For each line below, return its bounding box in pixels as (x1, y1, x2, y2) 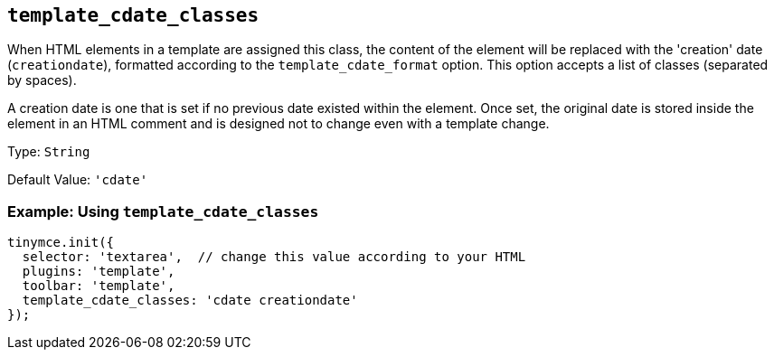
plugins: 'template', (22, 264, 175, 279)
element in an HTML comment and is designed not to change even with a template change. (7, 116, 550, 132)
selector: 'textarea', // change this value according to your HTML (22, 249, 526, 265)
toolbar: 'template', (22, 278, 175, 294)
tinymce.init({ (7, 235, 115, 250)
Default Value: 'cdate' (7, 172, 148, 188)
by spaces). (7, 72, 77, 89)
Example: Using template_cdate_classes (7, 202, 319, 221)
